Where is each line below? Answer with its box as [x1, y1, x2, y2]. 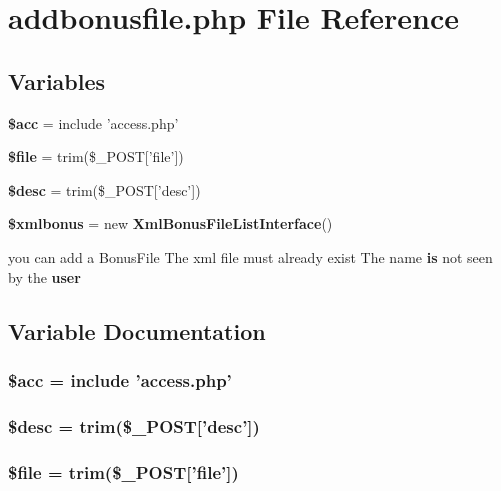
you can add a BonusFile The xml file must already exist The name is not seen [8, 246, 493, 267]
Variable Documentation [8, 315, 266, 346]
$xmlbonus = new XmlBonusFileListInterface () [8, 213, 333, 234]
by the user [8, 266, 81, 287]
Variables [8, 65, 106, 96]
